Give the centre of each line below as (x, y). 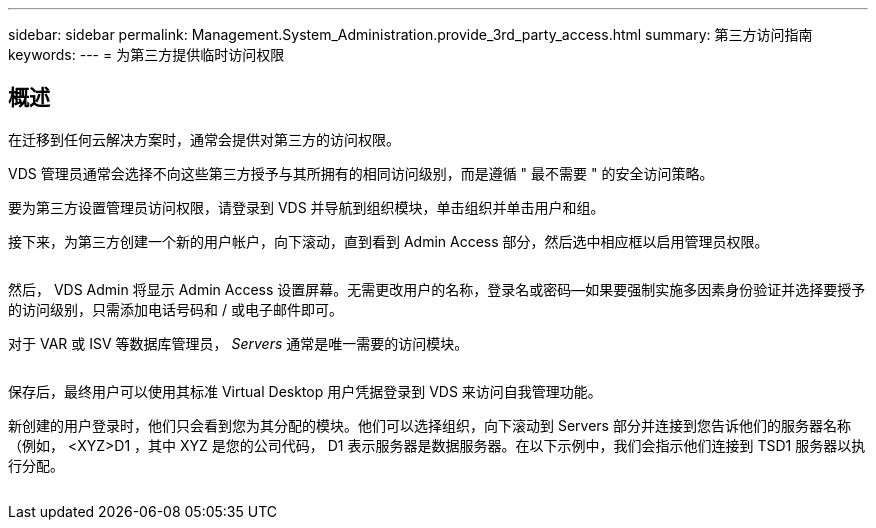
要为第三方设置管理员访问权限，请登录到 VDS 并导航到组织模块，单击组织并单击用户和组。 (306, 207)
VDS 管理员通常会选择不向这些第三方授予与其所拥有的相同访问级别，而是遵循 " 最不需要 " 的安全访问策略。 (361, 173)
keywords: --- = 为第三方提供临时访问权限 (146, 54)
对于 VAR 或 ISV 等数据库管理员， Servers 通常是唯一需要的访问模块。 (238, 343)
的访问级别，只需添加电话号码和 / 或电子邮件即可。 (175, 309)
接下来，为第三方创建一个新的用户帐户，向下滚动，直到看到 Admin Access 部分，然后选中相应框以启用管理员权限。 (388, 241)
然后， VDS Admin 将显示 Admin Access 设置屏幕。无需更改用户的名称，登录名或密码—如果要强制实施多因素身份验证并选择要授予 (437, 289)
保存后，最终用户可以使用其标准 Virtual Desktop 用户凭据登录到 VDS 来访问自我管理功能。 (305, 391)
